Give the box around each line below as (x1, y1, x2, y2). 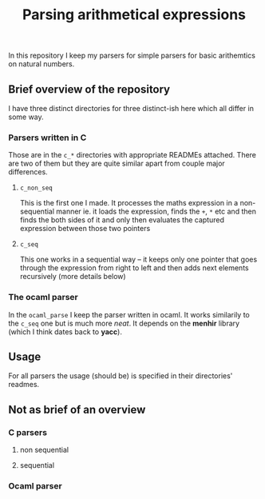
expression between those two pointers (19, 224, 151, 234)
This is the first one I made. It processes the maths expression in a (19, 198, 239, 208)
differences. (8, 167, 48, 177)
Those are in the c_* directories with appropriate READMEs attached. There (8, 150, 257, 160)
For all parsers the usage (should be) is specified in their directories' (8, 371, 233, 381)
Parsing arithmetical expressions (22, 6, 246, 24)
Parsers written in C (8, 132, 87, 143)
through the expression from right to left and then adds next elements (19, 263, 249, 273)
